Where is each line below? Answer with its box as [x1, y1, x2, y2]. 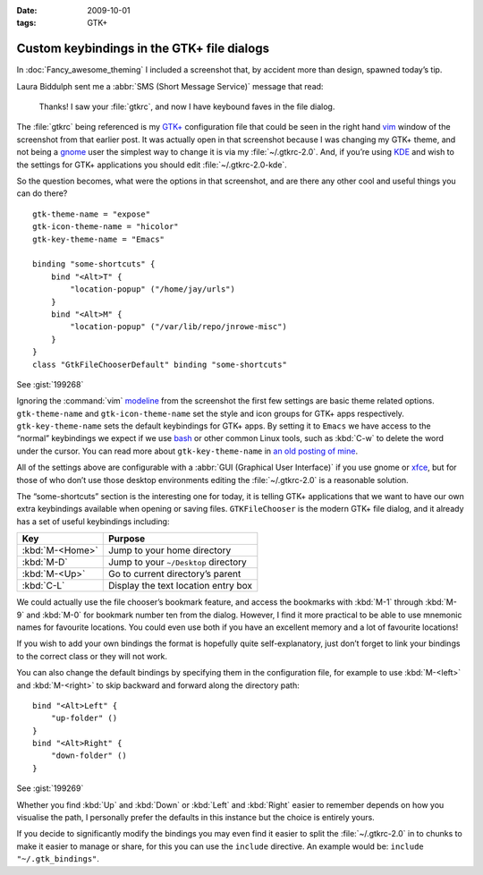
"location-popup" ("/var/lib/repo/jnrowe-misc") [70, 322, 288, 332]
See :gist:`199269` [16, 783, 84, 794]
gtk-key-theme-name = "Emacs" [32, 234, 165, 244]
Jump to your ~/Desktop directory [107, 556, 248, 568]
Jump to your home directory [107, 544, 232, 556]
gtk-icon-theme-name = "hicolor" [32, 222, 179, 232]
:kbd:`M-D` [21, 556, 69, 568]
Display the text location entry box [107, 580, 253, 592]
